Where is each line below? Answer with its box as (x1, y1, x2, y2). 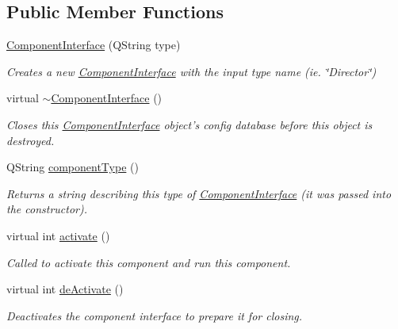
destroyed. (6, 132, 55, 148)
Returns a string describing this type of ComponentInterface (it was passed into (6, 185, 392, 201)
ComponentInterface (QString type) (6, 36, 181, 53)
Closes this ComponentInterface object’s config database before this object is (6, 116, 373, 132)
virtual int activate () (6, 227, 110, 243)
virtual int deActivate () (6, 281, 124, 297)
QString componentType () (6, 159, 139, 175)
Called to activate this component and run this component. (6, 254, 291, 270)
